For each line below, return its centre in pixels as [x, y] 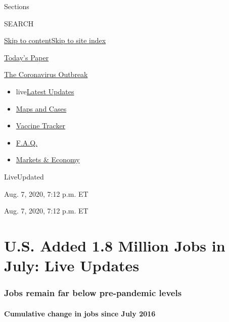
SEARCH [19, 23]
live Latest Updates [45, 91]
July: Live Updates [72, 265]
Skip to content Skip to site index [55, 40]
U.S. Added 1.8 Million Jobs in [115, 245]
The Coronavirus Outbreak [46, 74]
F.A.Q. [27, 142]
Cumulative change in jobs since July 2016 [80, 313]
